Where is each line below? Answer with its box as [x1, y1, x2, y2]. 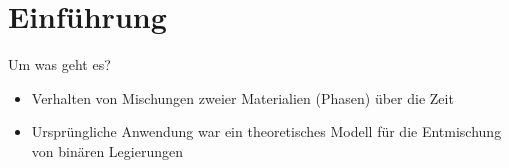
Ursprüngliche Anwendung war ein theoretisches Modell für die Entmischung [31, 121, 502, 142]
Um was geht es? [8, 54, 111, 75]
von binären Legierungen [31, 140, 183, 161]
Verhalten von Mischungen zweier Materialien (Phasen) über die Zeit [31, 87, 454, 108]
